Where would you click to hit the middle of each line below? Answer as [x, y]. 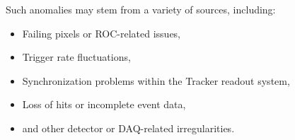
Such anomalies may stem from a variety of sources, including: [141, 9]
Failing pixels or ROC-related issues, [102, 33]
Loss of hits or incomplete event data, [104, 104]
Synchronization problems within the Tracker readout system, [156, 80]
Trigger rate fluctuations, [76, 57]
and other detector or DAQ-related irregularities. [128, 128]
